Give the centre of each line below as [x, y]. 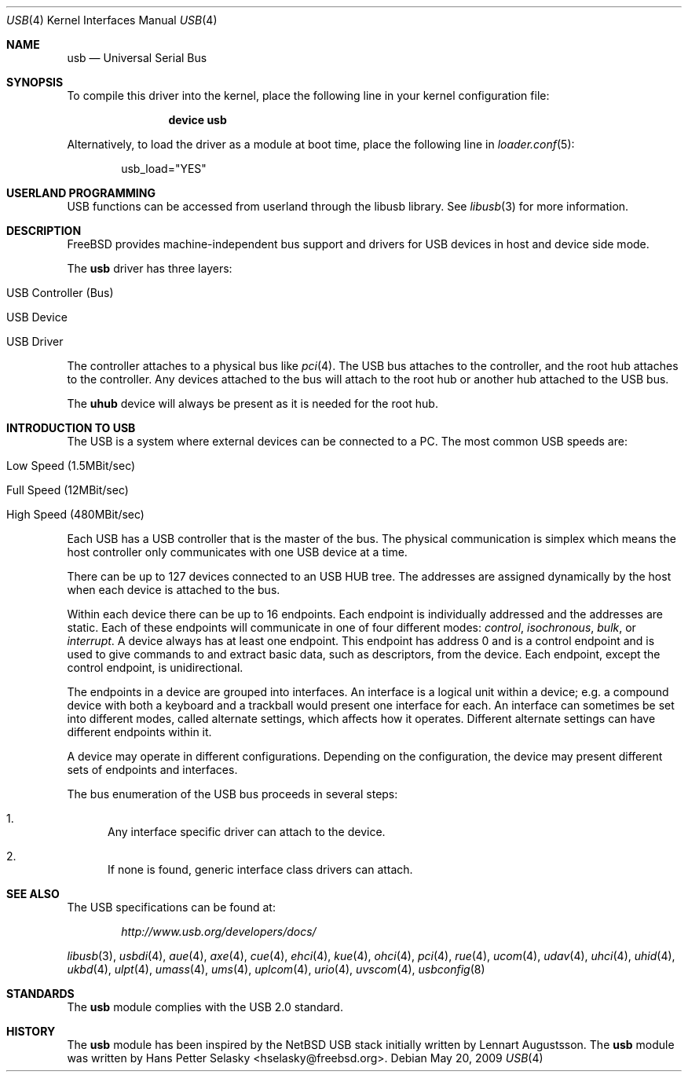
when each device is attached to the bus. [174, 590]
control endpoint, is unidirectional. [155, 667]
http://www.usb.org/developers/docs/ [219, 931]
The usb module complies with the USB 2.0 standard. [205, 1007]
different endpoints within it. [139, 732]
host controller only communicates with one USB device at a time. [237, 552]
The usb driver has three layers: [150, 268]
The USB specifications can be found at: [171, 907]
